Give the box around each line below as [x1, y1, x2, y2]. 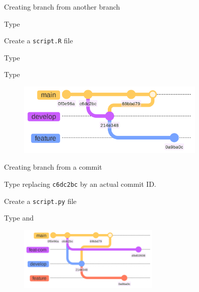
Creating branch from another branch [4, 2, 120, 12]
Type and [4, 212, 34, 223]
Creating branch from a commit [4, 162, 102, 172]
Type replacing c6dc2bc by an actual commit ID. [4, 179, 156, 189]
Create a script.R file [4, 35, 73, 46]
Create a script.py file [4, 195, 77, 206]
